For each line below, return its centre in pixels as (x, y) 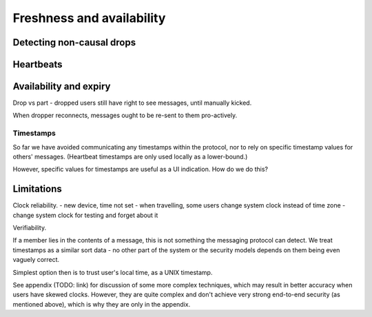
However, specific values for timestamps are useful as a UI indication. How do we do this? (141, 170)
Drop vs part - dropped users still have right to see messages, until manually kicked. (132, 103)
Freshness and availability (89, 18)
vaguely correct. (36, 260)
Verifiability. (30, 228)
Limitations (37, 189)
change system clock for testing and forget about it (85, 215)
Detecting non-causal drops (74, 42)
